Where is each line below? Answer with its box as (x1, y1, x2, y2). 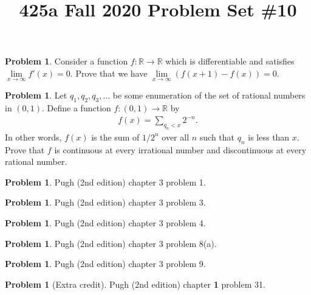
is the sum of (91, 130, 140, 143)
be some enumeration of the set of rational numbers (112, 89, 306, 102)
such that (199, 130, 235, 143)
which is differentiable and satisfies (165, 55, 295, 68)
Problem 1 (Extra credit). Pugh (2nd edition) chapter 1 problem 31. (5, 277, 265, 290)
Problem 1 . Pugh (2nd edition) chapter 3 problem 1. (5, 175, 206, 188)
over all (162, 130, 190, 143)
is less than (248, 130, 290, 143)
